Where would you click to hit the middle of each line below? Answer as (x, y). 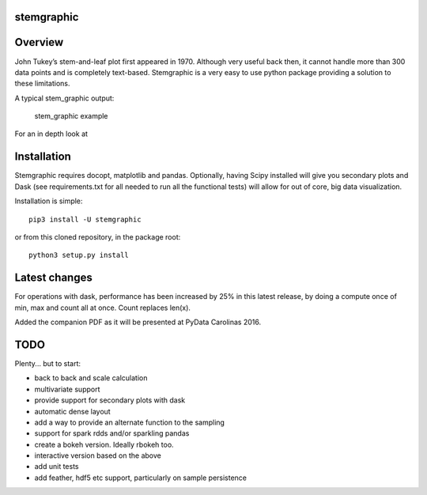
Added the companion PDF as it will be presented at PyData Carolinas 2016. (138, 322)
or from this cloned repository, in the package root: (98, 236)
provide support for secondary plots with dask (110, 400)
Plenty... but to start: (48, 363)
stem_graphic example (71, 116)
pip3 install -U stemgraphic (85, 219)
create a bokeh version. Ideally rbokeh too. (104, 444)
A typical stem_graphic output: (64, 98)
